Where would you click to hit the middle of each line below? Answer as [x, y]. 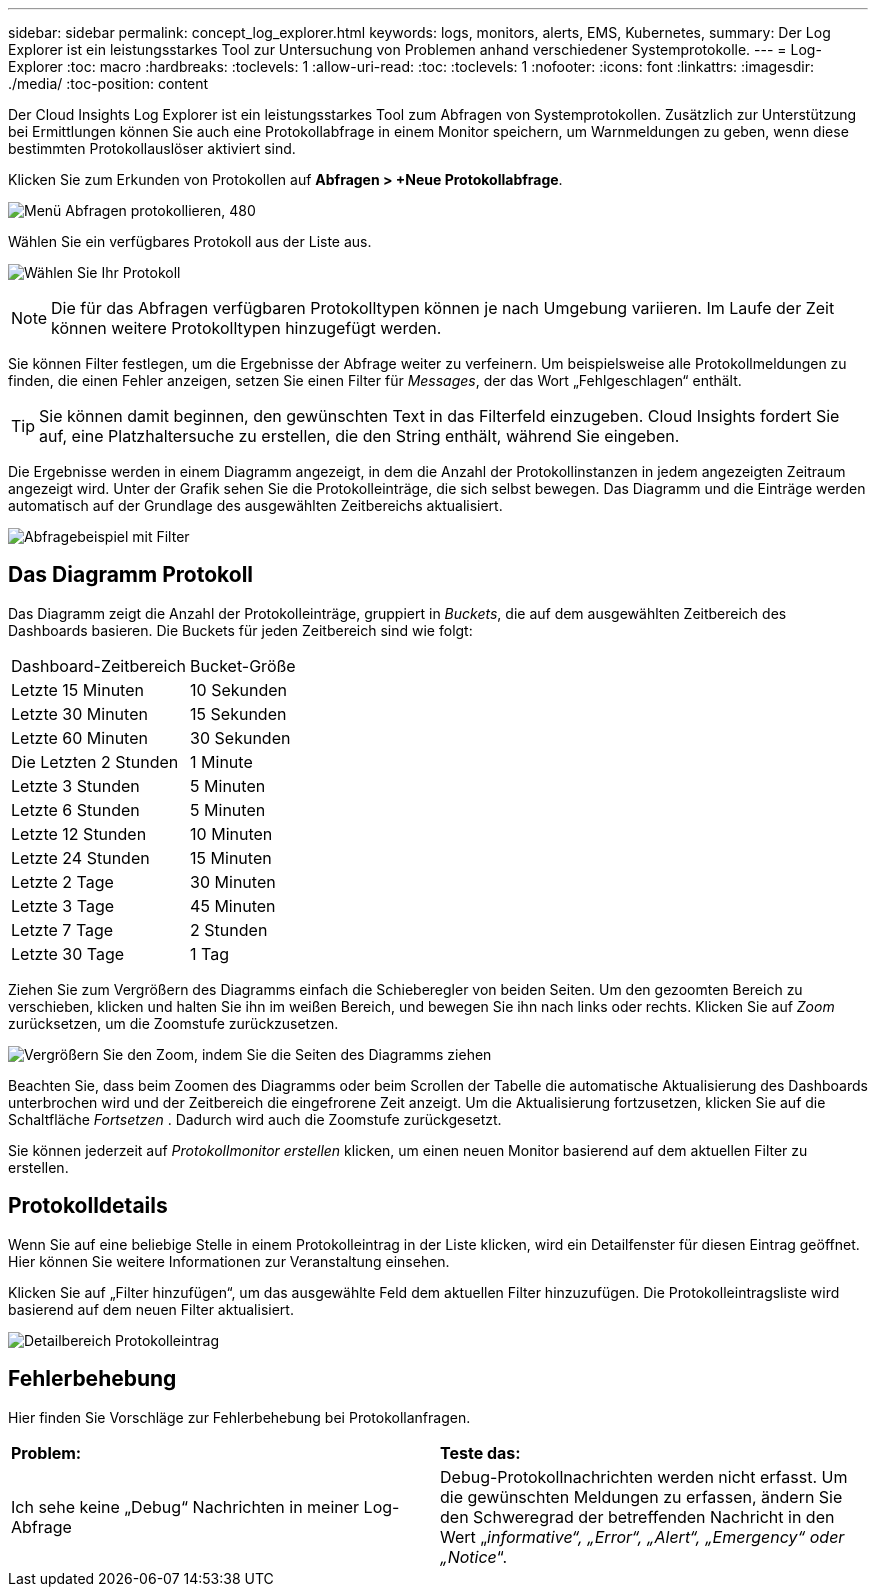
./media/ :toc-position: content [108, 83]
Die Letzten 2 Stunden [95, 761]
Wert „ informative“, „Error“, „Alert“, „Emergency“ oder [642, 1536]
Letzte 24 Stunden [80, 857]
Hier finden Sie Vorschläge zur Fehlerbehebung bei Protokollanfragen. [239, 1417]
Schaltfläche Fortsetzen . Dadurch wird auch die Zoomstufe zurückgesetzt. [255, 1119]
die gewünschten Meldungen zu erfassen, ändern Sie [641, 1496]
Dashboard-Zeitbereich [99, 665]
